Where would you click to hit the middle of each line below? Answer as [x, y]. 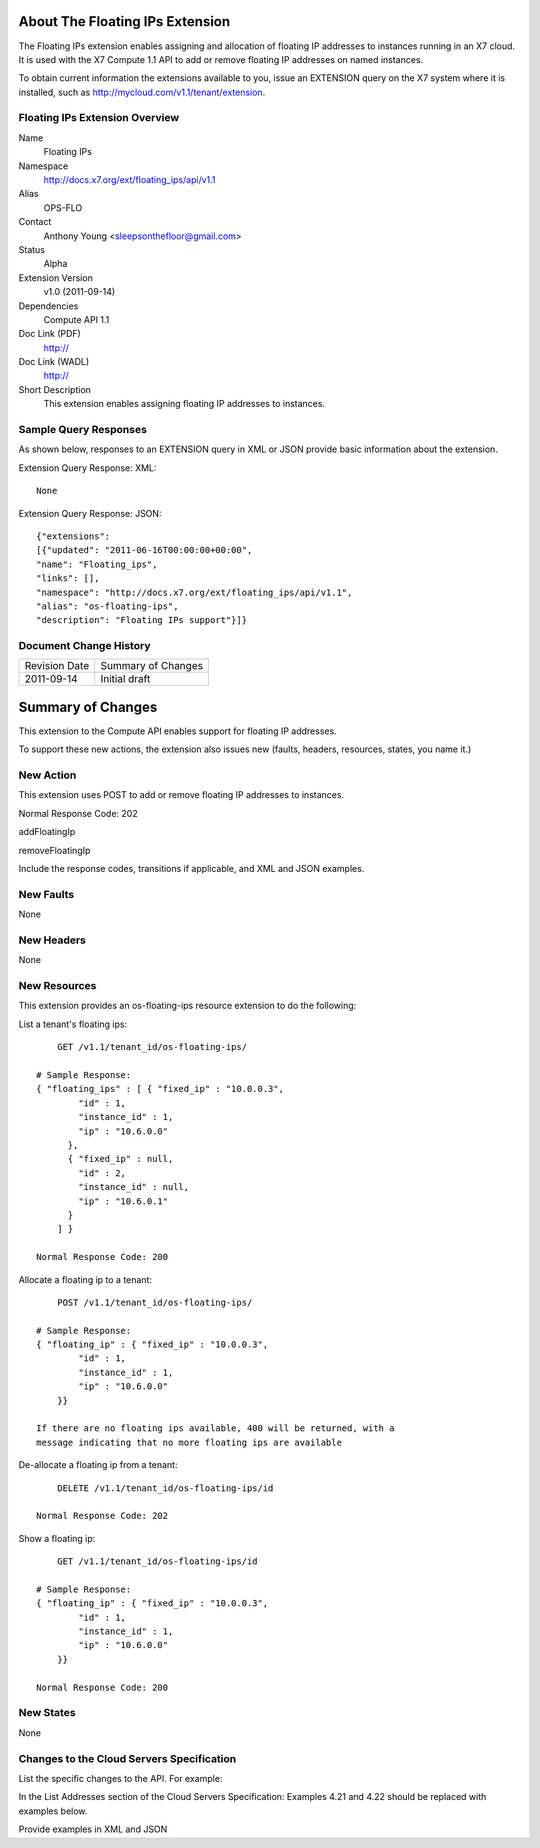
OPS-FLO [63, 207]
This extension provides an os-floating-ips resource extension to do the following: [187, 1006]
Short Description [55, 389]
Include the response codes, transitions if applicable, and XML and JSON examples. [191, 869]
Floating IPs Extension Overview [99, 118]
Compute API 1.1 [76, 319]
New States [47, 1713]
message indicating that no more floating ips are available [189, 1442]
